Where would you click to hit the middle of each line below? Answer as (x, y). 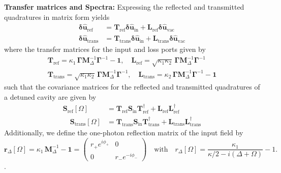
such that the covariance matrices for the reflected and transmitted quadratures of (132, 87)
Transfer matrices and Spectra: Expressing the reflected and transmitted (124, 7)
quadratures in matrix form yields (57, 17)
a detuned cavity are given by (50, 97)
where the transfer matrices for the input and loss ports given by (105, 49)
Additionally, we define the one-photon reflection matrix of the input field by (124, 133)
